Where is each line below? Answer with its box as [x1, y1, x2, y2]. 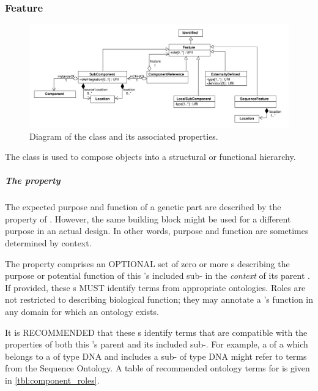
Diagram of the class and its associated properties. [29, 129, 218, 142]
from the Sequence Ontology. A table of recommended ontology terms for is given [5, 362, 310, 374]
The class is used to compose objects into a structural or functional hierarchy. [5, 150, 296, 163]
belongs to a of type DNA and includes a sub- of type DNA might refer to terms [5, 349, 307, 362]
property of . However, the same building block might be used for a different [5, 212, 291, 225]
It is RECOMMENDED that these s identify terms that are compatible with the [5, 325, 308, 338]
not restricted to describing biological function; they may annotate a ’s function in [5, 293, 313, 306]
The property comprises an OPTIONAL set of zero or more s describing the [5, 257, 290, 270]
